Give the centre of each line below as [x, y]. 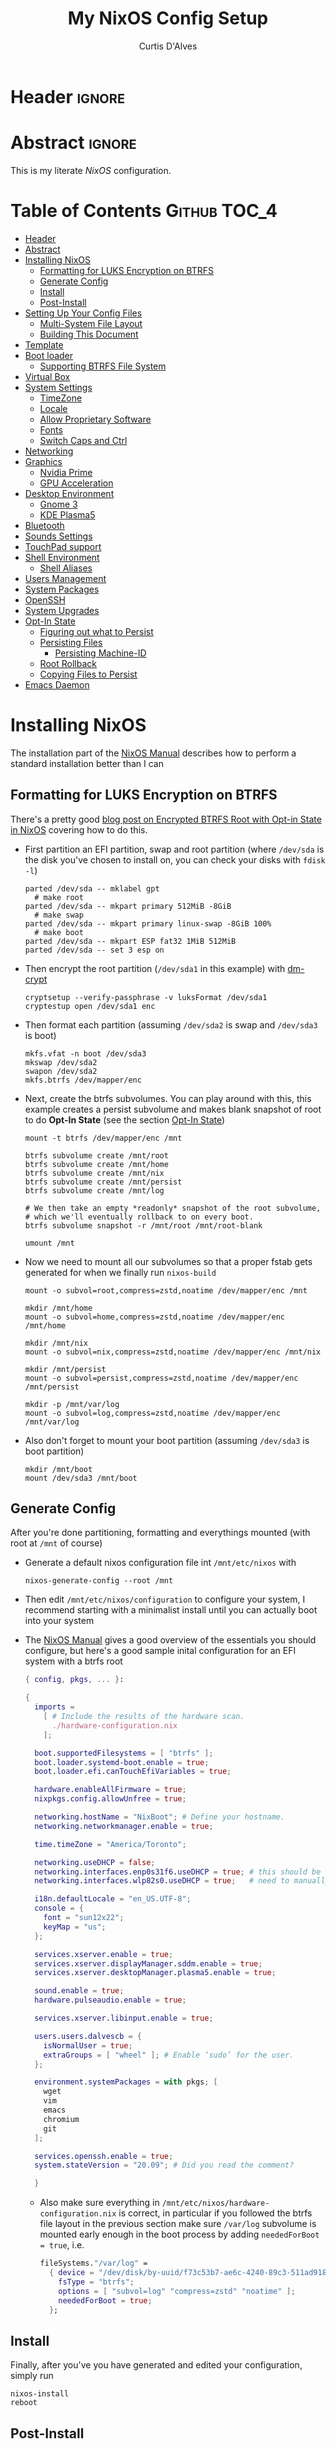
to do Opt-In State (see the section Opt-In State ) [125, 1119]
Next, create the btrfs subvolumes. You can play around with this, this [168, 1098]
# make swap [59, 915]
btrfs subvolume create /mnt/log [94, 1190]
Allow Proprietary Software [95, 419]
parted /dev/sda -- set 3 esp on [94, 950]
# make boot [59, 932]
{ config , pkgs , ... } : [74, 1680]
